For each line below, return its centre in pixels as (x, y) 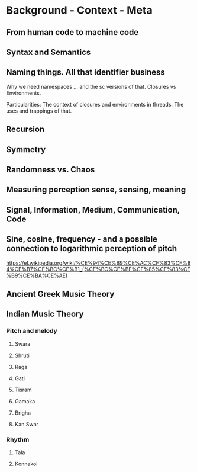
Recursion (25, 129)
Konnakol (26, 464)
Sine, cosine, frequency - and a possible (82, 240)
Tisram (23, 390)
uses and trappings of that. (39, 111)
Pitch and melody (32, 331)
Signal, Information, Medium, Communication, (93, 210)
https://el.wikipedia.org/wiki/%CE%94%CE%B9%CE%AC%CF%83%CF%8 (98, 263)
